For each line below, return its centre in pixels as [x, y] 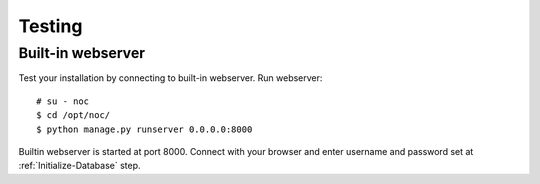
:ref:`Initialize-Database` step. [79, 166]
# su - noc [63, 101]
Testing [50, 26]
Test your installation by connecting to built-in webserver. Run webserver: [170, 78]
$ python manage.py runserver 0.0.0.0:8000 [144, 129]
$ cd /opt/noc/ [73, 115]
